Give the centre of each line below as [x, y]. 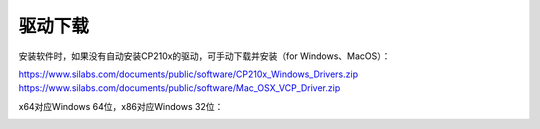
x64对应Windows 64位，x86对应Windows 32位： [121, 106]
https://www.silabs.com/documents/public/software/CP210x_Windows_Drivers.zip [188, 74]
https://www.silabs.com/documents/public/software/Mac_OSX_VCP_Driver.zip [179, 88]
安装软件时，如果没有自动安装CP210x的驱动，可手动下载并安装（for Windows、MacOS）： [204, 56]
